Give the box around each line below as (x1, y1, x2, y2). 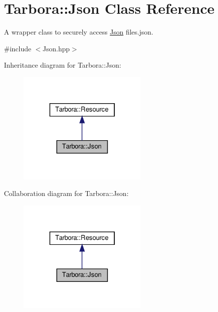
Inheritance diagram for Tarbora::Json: (4, 60, 121, 70)
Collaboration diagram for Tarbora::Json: (4, 188, 129, 198)
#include (4, 43, 32, 53)
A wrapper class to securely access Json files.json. (4, 27, 153, 37)
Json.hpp (42, 43, 70, 53)
